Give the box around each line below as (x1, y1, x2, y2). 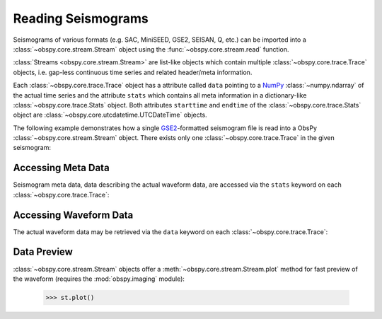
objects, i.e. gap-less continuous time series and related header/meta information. (13, 68, 253, 76)
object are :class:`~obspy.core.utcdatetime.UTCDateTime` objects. (13, 110, 208, 120)
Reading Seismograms (13, 11, 149, 26)
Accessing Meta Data (13, 162, 110, 174)
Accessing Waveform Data (13, 209, 134, 221)
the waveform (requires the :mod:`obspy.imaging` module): (13, 274, 185, 283)
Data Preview (13, 246, 74, 258)
